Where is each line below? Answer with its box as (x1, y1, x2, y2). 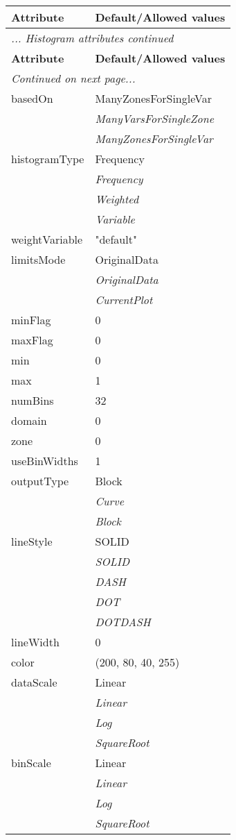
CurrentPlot (95, 292, 153, 308)
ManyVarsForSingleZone (95, 110, 215, 126)
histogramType (11, 151, 84, 167)
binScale (11, 755, 51, 771)
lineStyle (11, 533, 53, 549)
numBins (11, 392, 54, 408)
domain (11, 412, 47, 428)
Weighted (95, 191, 139, 207)
